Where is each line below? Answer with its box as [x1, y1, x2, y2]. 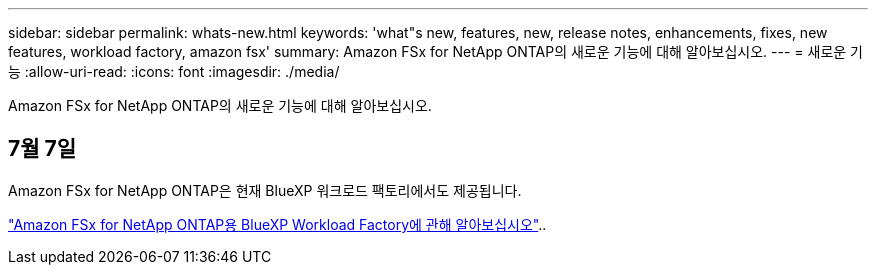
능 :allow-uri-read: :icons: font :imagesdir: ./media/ [8, 63, 340, 80]
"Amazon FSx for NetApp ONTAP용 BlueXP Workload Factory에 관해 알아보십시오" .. [8, 215, 547, 233]
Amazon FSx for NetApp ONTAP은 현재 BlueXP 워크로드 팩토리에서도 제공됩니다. [8, 181, 522, 199]
